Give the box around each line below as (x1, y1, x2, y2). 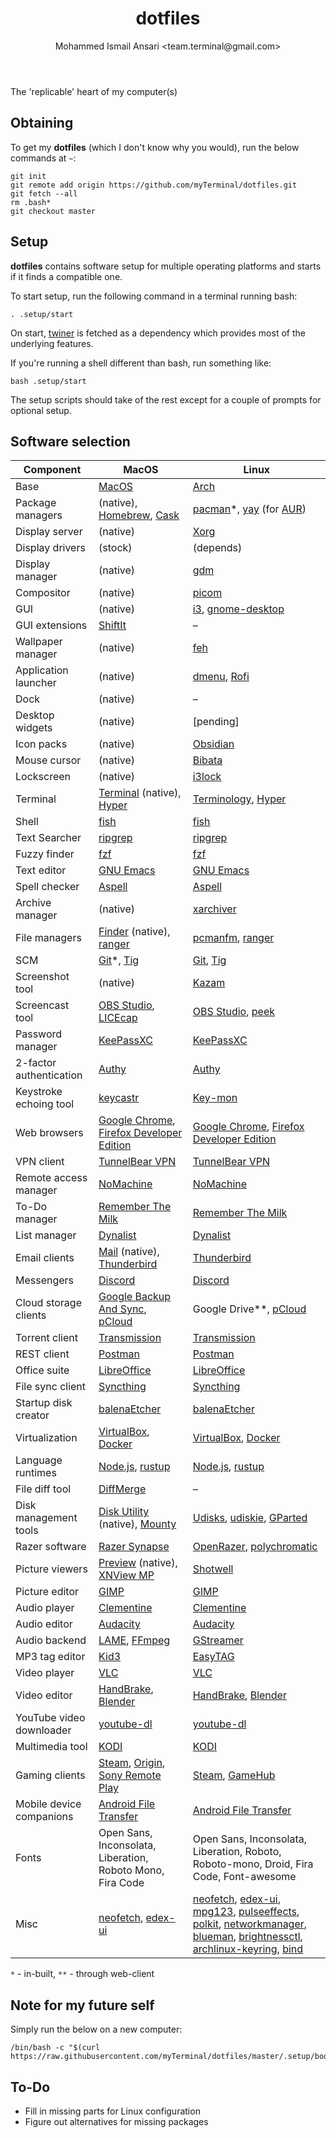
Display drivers (15, 541, 86, 555)
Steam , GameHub (192, 1768, 276, 1782)
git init (10, 171, 47, 181)
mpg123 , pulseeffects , (192, 1905, 300, 1919)
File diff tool (15, 1482, 72, 1496)
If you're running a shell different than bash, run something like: (10, 357, 272, 369)
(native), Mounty (98, 1517, 177, 1531)
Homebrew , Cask (98, 508, 180, 522)
